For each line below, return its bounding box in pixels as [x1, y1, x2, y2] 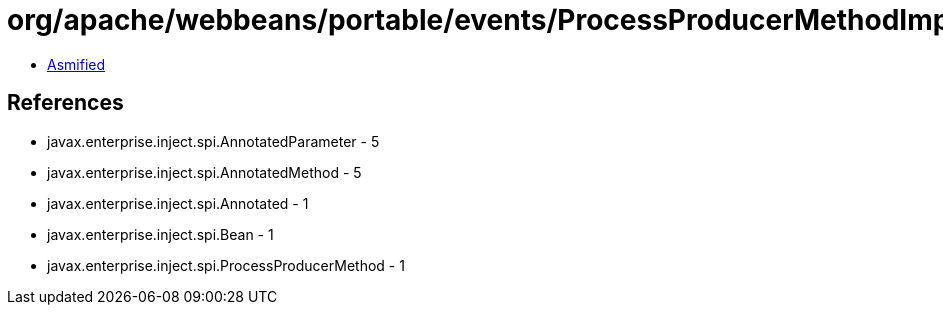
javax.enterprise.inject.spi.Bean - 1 [47, 225, 274, 243]
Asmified [47, 55, 106, 73]
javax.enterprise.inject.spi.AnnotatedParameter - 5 [47, 132, 380, 150]
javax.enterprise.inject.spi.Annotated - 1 [47, 194, 309, 212]
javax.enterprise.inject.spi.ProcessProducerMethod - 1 [47, 256, 405, 274]
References [7, 90, 124, 116]
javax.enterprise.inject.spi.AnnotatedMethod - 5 [47, 163, 362, 181]
